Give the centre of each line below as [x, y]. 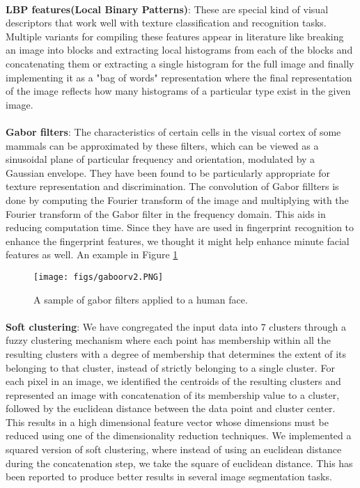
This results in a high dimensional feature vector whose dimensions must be [167, 422]
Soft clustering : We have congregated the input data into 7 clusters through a [176, 326]
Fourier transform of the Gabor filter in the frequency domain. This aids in [166, 213]
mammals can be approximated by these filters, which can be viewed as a [162, 145]
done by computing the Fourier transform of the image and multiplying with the [177, 199]
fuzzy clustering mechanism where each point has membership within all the [169, 340]
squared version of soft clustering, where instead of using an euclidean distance [174, 449]
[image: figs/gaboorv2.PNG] [99, 277]
